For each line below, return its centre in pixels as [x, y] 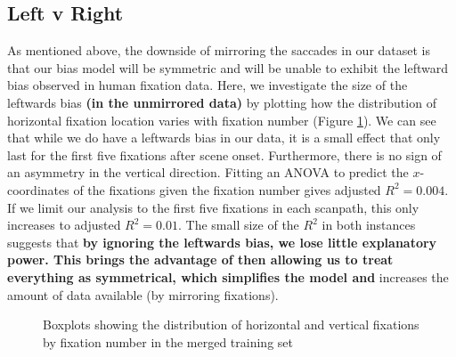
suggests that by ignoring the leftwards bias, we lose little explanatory [222, 242]
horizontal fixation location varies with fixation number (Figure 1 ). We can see [222, 120]
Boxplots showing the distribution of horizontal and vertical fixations [231, 325]
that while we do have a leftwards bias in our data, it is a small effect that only [224, 138]
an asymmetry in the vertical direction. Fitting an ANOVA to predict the [208, 172]
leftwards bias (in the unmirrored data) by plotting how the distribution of [222, 102]
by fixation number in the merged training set [168, 341]
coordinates [38, 189]
